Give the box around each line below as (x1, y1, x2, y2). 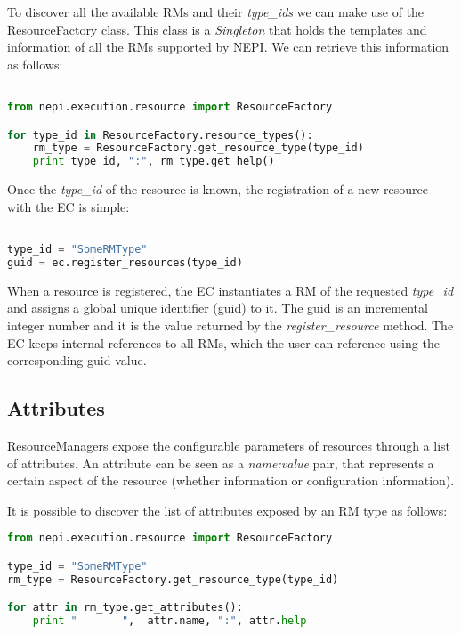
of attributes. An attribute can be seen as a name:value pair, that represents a (7, 453, 434, 472)
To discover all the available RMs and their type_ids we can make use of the (7, 3, 425, 20)
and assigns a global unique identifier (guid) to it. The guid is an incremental (7, 298, 428, 317)
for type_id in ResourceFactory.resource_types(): (7, 128, 313, 142)
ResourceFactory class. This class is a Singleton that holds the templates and (7, 20, 427, 38)
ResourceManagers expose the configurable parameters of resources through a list (7, 435, 451, 454)
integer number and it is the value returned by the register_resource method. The (7, 315, 454, 334)
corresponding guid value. (7, 351, 147, 370)
